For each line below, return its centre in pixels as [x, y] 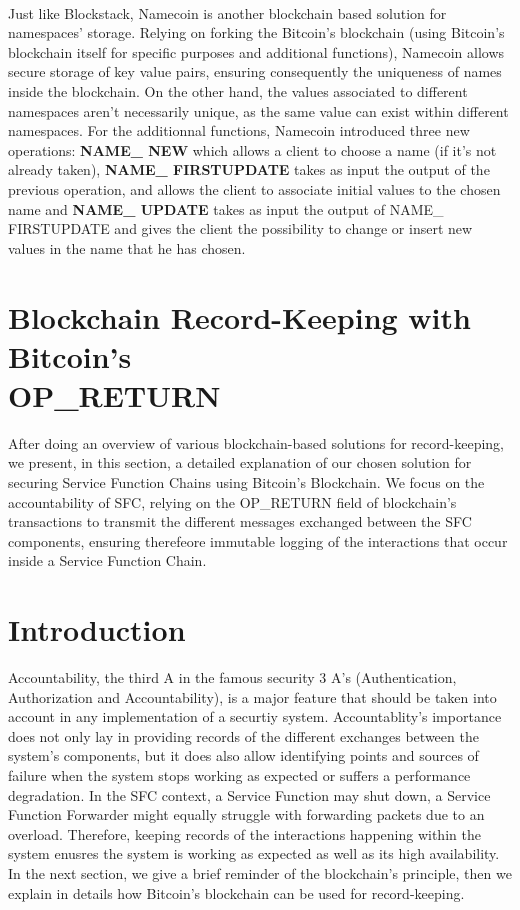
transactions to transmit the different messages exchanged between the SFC [240, 521]
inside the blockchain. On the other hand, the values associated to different [238, 90]
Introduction [97, 629]
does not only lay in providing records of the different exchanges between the [243, 735]
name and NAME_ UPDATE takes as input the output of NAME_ [226, 208]
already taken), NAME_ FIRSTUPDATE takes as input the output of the [249, 169]
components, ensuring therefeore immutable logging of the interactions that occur [258, 540]
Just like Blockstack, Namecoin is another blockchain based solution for [227, 12]
